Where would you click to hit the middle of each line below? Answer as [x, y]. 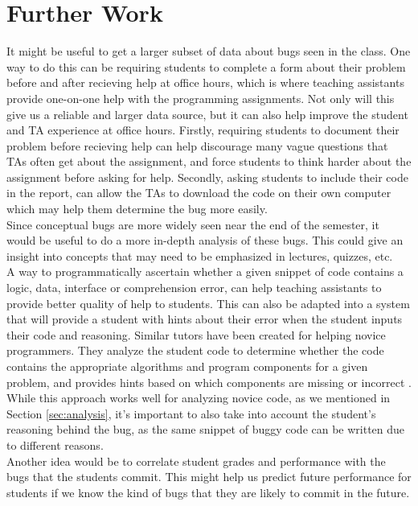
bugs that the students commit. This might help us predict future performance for [209, 477]
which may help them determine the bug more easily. [137, 209]
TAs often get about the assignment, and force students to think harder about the [209, 161]
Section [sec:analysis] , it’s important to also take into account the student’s [191, 413]
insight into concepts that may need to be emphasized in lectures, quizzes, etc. [200, 255]
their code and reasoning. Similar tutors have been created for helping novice [196, 334]
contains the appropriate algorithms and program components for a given [187, 366]
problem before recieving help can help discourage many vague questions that [197, 145]
